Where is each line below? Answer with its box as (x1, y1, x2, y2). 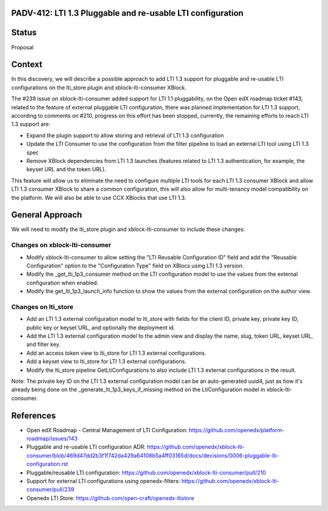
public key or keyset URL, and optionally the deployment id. (26, 324, 176, 331)
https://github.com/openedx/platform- (188, 426, 285, 434)
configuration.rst (26, 461, 69, 468)
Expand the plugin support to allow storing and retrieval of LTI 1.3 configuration (26, 131, 224, 139)
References (11, 410, 56, 420)
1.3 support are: (11, 120, 51, 128)
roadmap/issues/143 (26, 435, 78, 442)
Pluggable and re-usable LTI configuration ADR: (26, 444, 146, 451)
